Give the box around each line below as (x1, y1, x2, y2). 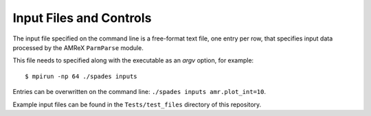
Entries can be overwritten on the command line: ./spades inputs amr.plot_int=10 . (12, 88, 266, 96)
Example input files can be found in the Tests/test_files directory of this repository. (12, 100, 262, 108)
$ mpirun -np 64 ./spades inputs (25, 72, 137, 80)
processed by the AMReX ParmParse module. (12, 43, 144, 51)
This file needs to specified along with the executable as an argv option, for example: (12, 56, 254, 65)
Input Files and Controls (12, 10, 152, 25)
